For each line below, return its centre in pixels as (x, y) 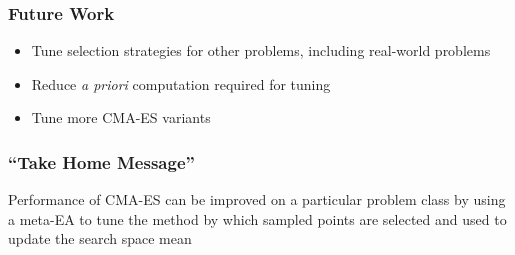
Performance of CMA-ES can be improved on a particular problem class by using (257, 199)
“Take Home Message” (101, 161)
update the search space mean (100, 238)
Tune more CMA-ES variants (121, 117)
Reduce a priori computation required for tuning (181, 83)
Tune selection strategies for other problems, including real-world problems (261, 50)
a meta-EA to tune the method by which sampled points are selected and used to (257, 218)
